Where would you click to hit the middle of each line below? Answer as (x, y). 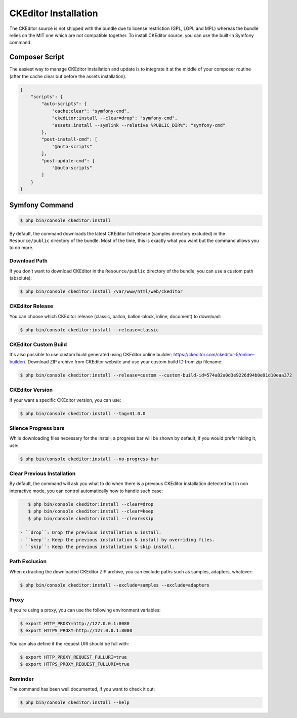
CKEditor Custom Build (38, 345)
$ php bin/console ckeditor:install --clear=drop (91, 504)
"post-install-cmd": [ (70, 139)
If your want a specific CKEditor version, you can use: (65, 400)
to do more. (22, 248)
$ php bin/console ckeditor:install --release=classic (89, 330)
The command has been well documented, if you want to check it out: (82, 689)
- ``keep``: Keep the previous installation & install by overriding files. (117, 540)
